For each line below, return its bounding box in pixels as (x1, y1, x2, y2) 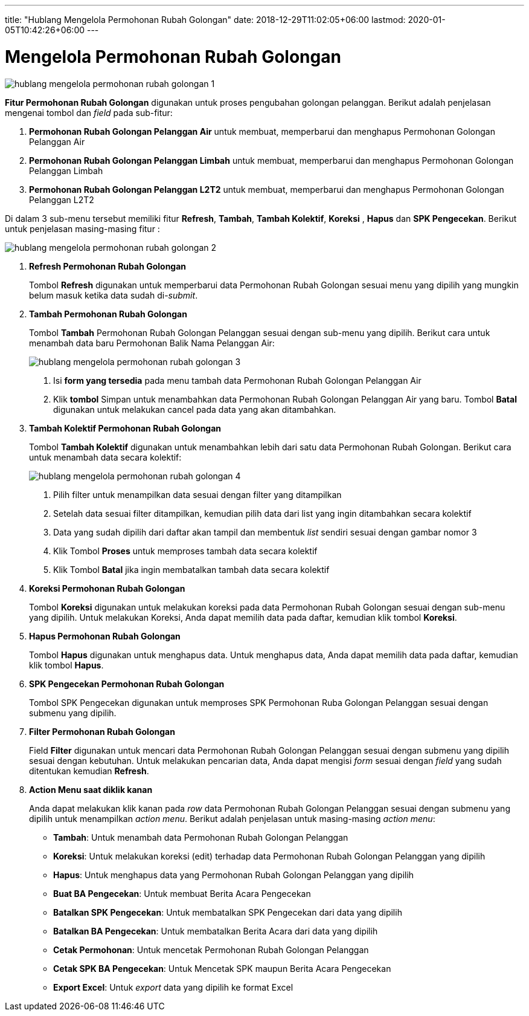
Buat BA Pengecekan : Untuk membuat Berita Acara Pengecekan (53, 888, 311, 899)
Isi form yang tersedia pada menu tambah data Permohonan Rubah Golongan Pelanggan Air (53, 375, 422, 386)
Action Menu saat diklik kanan (29, 784, 153, 795)
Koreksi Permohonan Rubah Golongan (29, 583, 185, 594)
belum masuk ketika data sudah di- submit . (29, 290, 198, 300)
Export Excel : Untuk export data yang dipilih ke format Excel (53, 982, 293, 992)
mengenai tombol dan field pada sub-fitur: (5, 107, 173, 118)
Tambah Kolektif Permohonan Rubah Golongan (29, 422, 222, 433)
